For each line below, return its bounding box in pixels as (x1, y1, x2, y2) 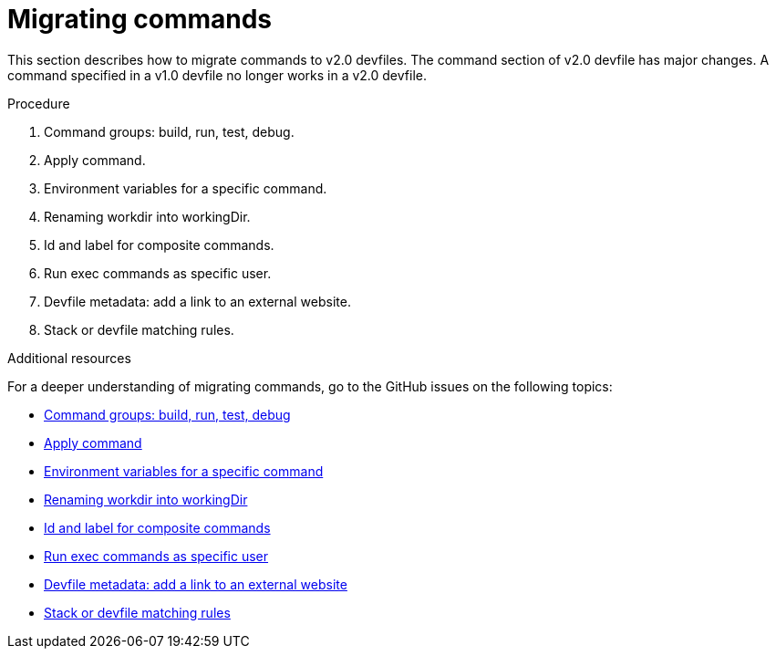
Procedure (7, 95, 70, 111)
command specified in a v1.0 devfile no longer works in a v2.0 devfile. (7, 67, 427, 83)
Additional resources (7, 349, 131, 366)
